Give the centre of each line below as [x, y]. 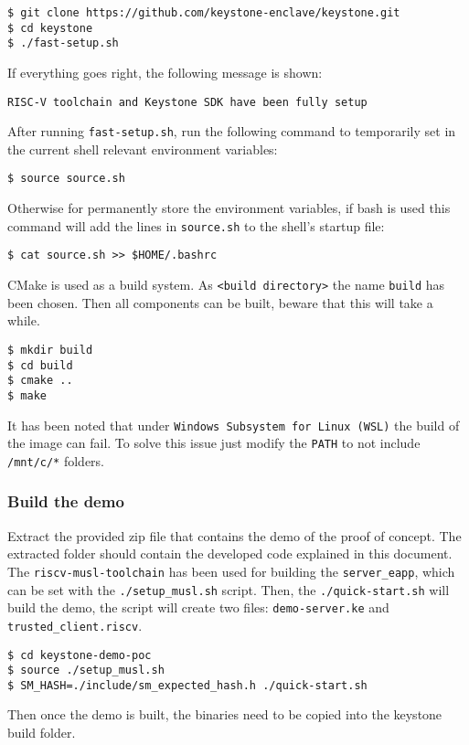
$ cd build [40, 365]
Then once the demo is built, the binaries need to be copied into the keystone [225, 714]
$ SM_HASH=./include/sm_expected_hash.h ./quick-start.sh [187, 685]
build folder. [42, 733]
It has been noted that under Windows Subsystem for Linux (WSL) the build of [234, 425]
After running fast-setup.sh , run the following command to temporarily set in [232, 131]
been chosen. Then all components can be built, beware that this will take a [220, 302]
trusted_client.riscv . [75, 625]
